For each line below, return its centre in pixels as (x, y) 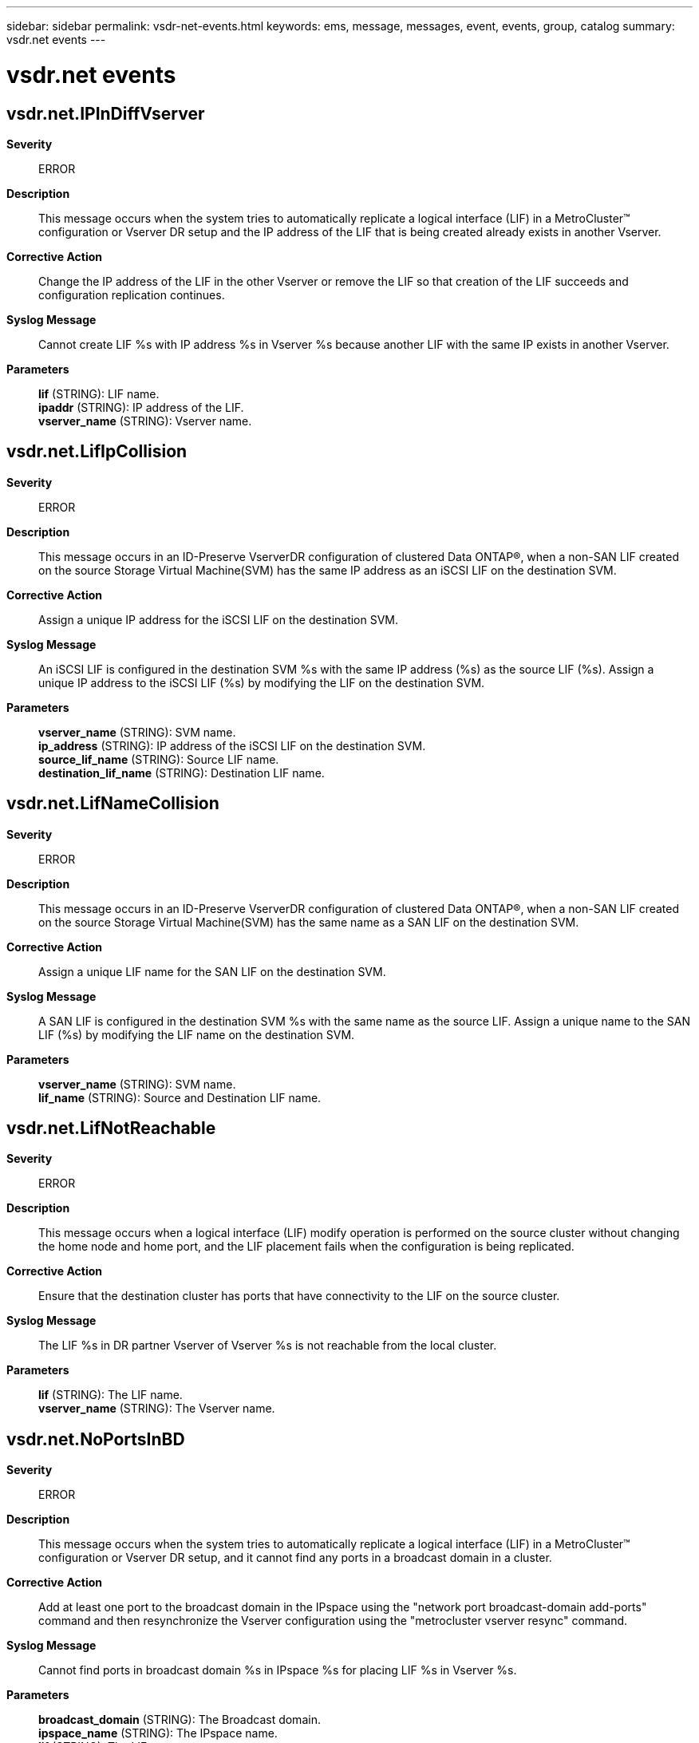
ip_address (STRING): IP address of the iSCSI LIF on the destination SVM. (232, 745)
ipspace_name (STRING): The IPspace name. (158, 1733)
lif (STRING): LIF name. (99, 393)
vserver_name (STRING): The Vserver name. (157, 1409)
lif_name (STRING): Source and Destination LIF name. (180, 1097)
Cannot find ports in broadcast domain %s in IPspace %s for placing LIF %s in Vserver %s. (278, 1670)
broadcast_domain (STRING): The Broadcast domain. (180, 1720)
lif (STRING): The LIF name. (111, 1395)
